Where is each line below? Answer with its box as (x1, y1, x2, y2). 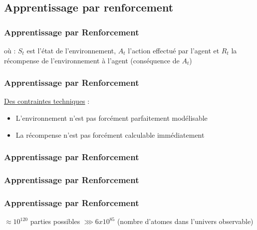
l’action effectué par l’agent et (128, 45, 220, 55)
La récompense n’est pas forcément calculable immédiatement (15, 129, 205, 140)
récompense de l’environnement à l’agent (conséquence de (4, 55, 180, 65)
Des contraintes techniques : (4, 96, 90, 106)
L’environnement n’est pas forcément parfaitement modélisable (15, 113, 208, 123)
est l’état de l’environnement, (26, 45, 116, 55)
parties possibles (30, 216, 80, 227)
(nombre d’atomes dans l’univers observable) (117, 216, 254, 227)
